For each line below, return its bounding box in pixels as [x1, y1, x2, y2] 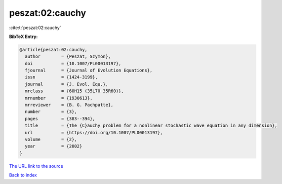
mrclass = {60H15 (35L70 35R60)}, [25, 88, 124, 94]
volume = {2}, [25, 137, 78, 142]
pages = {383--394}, [25, 116, 96, 121]
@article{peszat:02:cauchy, [19, 47, 87, 52]
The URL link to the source [9, 163, 64, 169]
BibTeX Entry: [9, 34, 38, 39]
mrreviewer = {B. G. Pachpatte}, [25, 102, 114, 108]
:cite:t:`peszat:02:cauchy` [9, 25, 61, 31]
